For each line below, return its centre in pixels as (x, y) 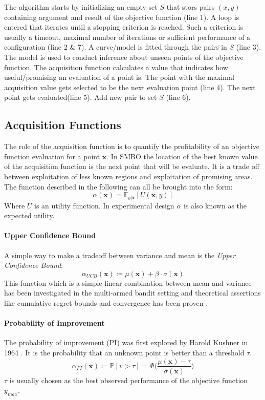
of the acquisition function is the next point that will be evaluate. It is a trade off (132, 166)
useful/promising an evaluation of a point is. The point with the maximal (119, 77)
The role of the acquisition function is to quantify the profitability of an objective (132, 146)
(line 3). (249, 47)
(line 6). (178, 97)
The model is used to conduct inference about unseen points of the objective (124, 57)
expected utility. (29, 215)
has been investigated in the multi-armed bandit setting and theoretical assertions (132, 293)
